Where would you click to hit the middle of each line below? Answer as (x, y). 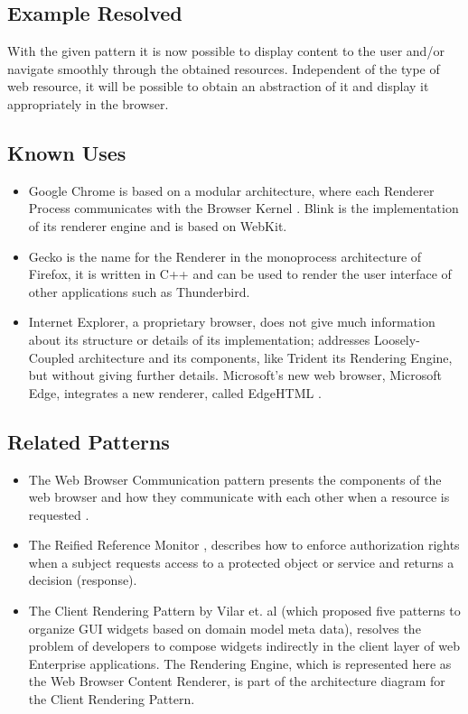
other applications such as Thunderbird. (139, 291)
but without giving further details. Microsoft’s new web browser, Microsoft (235, 375)
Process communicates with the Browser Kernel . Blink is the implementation (243, 208)
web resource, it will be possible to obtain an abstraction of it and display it (218, 86)
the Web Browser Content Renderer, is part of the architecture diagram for (237, 681)
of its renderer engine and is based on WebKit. (158, 225)
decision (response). (83, 580)
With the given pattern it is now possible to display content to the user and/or (226, 51)
